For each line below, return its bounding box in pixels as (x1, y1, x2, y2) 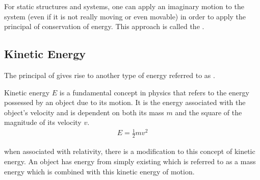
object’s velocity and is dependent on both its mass (4, 107, 164, 117)
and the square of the (175, 107, 242, 117)
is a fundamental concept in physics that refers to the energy (59, 87, 249, 97)
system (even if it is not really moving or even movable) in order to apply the (4, 11, 246, 21)
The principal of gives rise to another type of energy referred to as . (4, 69, 215, 80)
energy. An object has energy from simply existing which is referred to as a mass (4, 156, 256, 166)
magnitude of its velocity (4, 117, 82, 127)
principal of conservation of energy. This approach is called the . (4, 21, 204, 32)
